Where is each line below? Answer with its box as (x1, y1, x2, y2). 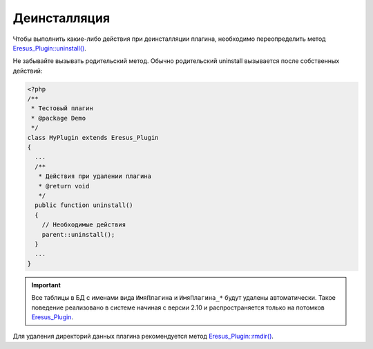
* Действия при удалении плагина (38, 172, 152, 180)
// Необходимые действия (41, 221, 126, 229)
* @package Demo (31, 114, 86, 122)
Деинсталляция (12, 10, 111, 26)
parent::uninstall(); (41, 231, 115, 238)
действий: (12, 66, 43, 75)
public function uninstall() (35, 202, 134, 209)
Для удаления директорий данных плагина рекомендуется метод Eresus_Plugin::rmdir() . (12, 332, 274, 341)
